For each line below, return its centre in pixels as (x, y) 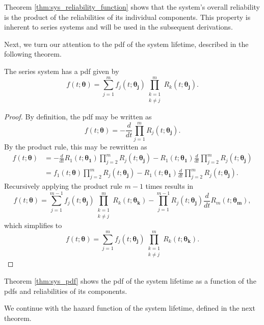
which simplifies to (33, 225)
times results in (169, 186)
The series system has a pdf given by (62, 71)
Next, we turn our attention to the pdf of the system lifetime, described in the (126, 44)
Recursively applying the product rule (63, 186)
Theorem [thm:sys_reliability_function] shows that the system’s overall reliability (132, 7)
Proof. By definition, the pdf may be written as (78, 117)
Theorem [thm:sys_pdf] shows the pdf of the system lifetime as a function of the (130, 281)
